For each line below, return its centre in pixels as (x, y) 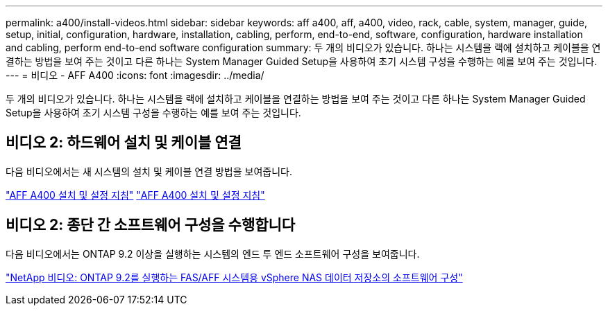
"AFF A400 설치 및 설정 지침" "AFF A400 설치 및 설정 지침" (135, 195)
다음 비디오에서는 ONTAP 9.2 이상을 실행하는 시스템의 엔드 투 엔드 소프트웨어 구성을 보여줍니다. (213, 254)
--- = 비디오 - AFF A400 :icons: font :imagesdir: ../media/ (135, 75)
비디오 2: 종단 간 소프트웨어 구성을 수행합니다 (151, 225)
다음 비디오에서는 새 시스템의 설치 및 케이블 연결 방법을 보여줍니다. (149, 171)
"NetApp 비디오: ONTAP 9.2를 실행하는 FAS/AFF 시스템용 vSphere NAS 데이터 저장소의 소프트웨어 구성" (234, 277)
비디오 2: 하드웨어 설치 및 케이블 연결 (124, 143)
